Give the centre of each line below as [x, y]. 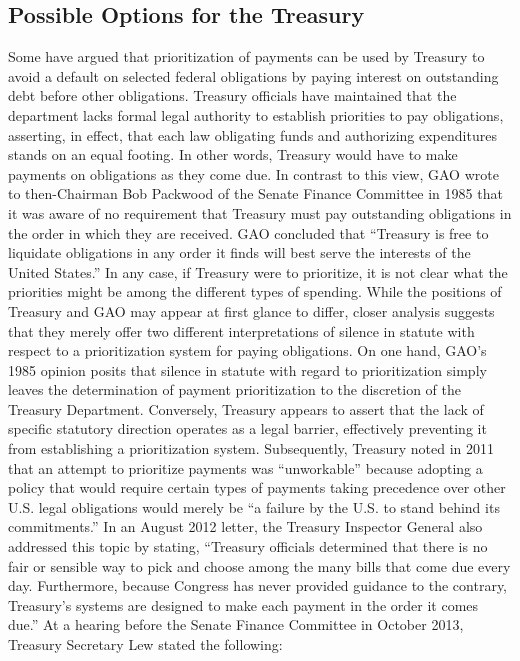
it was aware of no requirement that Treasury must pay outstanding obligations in [260, 212]
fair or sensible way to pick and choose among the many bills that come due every [259, 565]
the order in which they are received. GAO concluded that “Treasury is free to [248, 232]
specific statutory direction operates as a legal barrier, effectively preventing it [247, 428]
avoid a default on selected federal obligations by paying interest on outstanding [253, 75]
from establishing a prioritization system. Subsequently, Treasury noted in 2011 [251, 448]
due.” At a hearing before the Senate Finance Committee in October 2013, [236, 624]
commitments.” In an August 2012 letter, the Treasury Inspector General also [245, 526]
